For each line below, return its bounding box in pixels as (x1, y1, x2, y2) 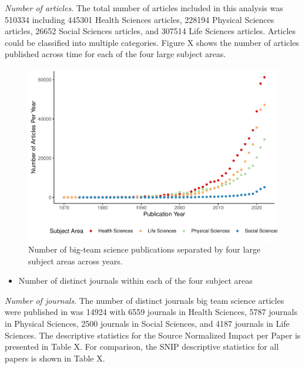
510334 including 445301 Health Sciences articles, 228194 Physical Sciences (5, 13, 274, 25)
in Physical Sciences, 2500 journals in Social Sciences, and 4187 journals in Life (5, 317, 290, 330)
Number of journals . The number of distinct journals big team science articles (5, 294, 284, 306)
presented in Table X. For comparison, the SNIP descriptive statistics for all (5, 340, 279, 353)
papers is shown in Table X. (5, 352, 105, 364)
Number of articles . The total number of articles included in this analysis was (5, 2, 283, 14)
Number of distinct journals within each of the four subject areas (18, 274, 253, 287)
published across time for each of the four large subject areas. (5, 48, 226, 60)
